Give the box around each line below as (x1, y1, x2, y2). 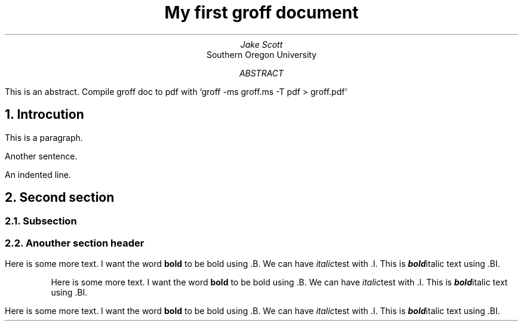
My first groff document (164, 2, 359, 23)
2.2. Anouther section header (5, 236, 144, 249)
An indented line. (5, 169, 71, 180)
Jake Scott (240, 39, 283, 50)
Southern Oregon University (206, 49, 317, 60)
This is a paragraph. (5, 132, 83, 143)
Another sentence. (5, 150, 78, 161)
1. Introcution (5, 107, 84, 122)
